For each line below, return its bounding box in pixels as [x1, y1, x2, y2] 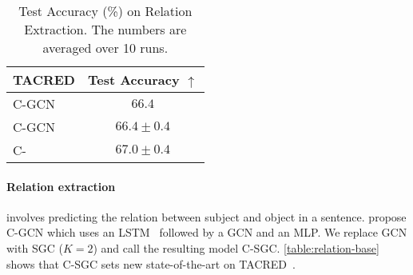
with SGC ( [6, 239, 63, 256]
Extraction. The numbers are [24, 20, 187, 38]
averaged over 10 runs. [42, 38, 169, 57]
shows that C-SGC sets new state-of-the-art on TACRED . [6, 255, 296, 272]
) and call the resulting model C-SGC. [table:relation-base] [93, 239, 379, 256]
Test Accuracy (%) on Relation [18, 2, 193, 20]
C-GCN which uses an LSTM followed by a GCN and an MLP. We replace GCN [6, 224, 407, 241]
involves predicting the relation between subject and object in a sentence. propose [6, 208, 407, 225]
